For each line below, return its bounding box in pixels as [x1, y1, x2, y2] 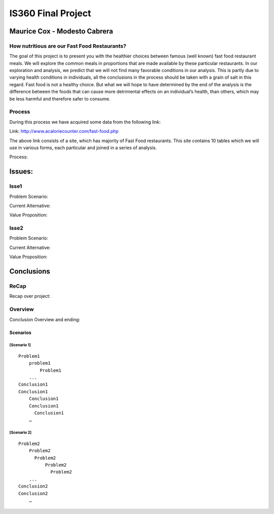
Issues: [9, 167, 33, 176]
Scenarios [9, 329, 31, 335]
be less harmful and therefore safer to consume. [9, 95, 111, 101]
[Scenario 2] [9, 430, 32, 435]
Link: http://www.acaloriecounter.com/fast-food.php [9, 128, 119, 134]
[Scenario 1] [9, 342, 31, 348]
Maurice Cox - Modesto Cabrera [9, 27, 114, 36]
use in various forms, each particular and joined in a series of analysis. [9, 145, 157, 151]
